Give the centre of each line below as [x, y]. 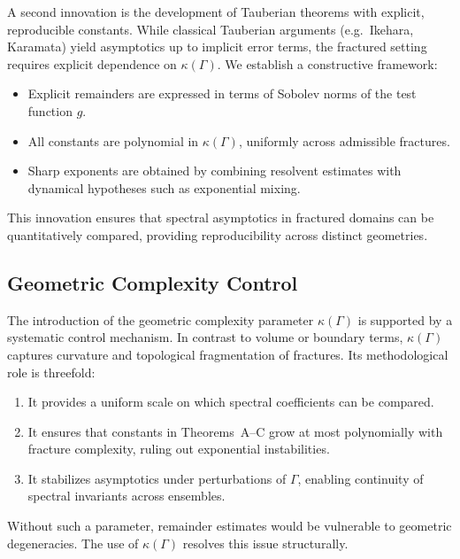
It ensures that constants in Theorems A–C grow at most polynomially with [235, 431]
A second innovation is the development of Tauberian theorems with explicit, [216, 12]
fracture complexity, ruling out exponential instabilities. [179, 449]
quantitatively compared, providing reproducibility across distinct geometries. [218, 234]
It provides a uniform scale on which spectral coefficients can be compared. [231, 402]
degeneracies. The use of [73, 543]
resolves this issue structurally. [265, 543]
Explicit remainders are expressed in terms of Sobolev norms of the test [222, 93]
